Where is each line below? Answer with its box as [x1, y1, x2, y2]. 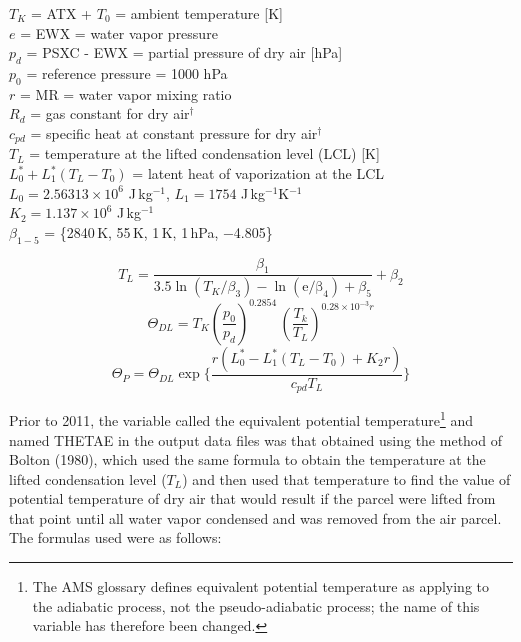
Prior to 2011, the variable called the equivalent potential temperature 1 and [9, 407, 473, 430]
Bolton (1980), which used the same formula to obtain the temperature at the [9, 449, 486, 470]
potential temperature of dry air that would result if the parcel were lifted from [9, 488, 496, 509]
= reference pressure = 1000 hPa [26, 62, 228, 83]
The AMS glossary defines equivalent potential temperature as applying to [32, 576, 490, 597]
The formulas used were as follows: [9, 527, 222, 548]
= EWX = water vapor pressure [20, 22, 218, 43]
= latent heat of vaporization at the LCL [132, 163, 385, 184]
